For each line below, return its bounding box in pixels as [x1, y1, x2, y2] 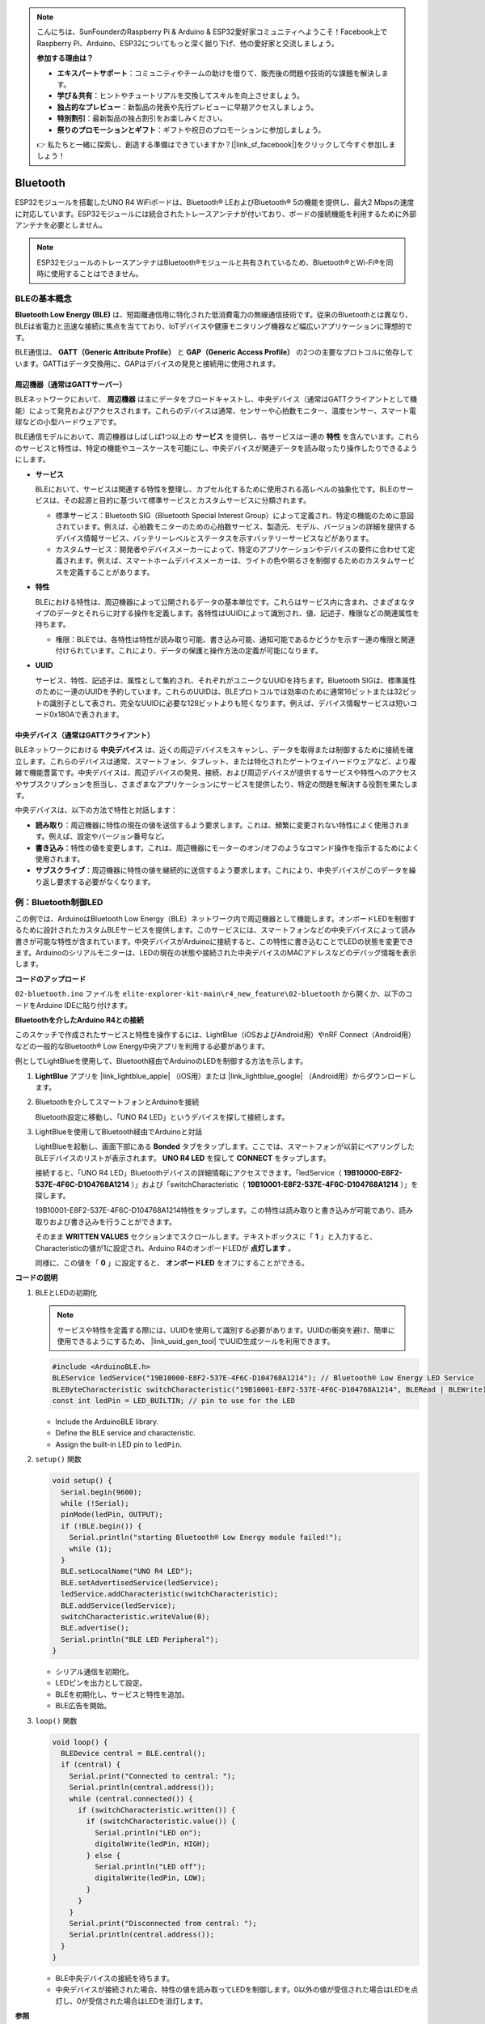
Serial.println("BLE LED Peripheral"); [61, 1635, 219, 1643]
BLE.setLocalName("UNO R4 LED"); [61, 1567, 193, 1576]
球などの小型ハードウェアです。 [15, 417, 121, 427]
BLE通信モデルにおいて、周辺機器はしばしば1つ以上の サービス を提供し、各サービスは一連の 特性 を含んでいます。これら [15, 432, 420, 441]
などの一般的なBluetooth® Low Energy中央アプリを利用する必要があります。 [15, 1041, 270, 1051]
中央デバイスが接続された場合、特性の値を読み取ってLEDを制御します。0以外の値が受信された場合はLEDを [55, 1984, 411, 1995]
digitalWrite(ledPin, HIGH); [94, 1839, 210, 1849]
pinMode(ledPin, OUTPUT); [61, 1510, 163, 1520]
